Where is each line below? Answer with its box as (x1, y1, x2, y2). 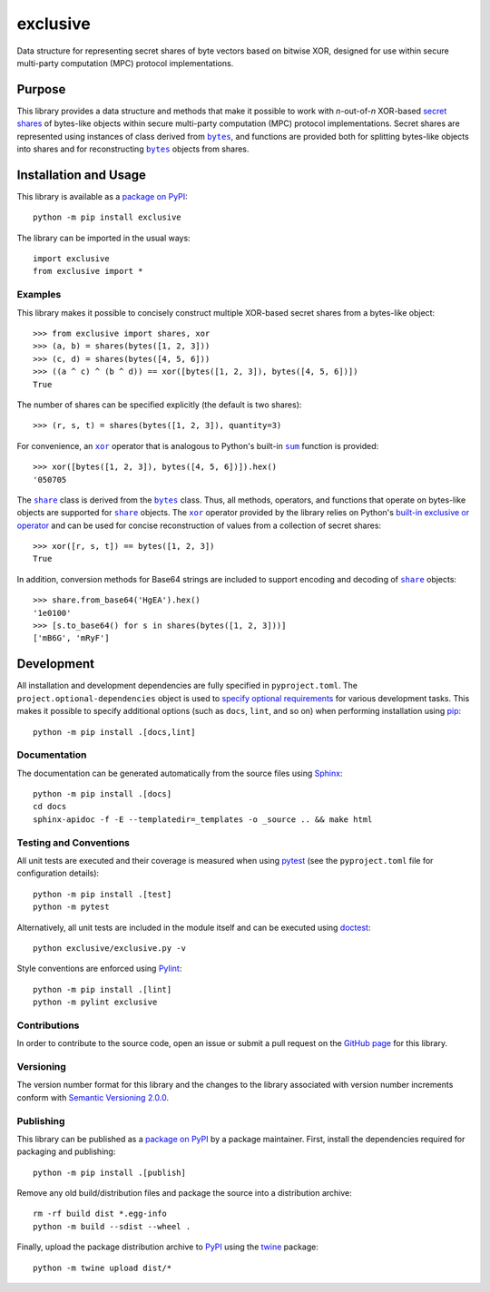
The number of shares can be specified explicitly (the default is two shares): (16, 399, 302, 410)
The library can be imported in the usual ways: (16, 232, 191, 243)
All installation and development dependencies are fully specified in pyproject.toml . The (16, 680, 358, 691)
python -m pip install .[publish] (33, 1167, 186, 1178)
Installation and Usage (16, 167, 147, 182)
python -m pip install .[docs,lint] (33, 727, 196, 737)
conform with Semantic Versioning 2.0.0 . (16, 1091, 170, 1102)
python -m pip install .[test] (33, 889, 172, 899)
